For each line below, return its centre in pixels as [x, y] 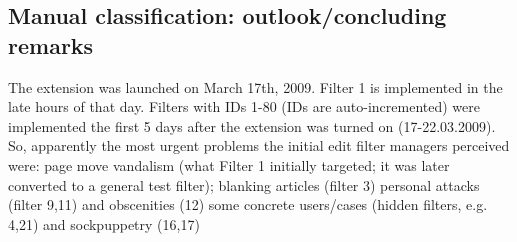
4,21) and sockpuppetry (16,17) [104, 223]
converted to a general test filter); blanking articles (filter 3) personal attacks [244, 184]
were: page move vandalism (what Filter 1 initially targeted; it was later [229, 164]
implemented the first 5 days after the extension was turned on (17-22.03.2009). [252, 125]
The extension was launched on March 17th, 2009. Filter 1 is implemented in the [255, 86]
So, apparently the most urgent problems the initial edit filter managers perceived [259, 145]
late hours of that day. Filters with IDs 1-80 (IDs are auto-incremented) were [244, 106]
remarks [51, 44]
